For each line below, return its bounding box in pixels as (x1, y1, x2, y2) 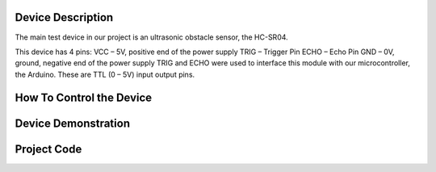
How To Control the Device (15, 90, 153, 104)
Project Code (15, 142, 82, 156)
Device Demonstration (15, 116, 131, 130)
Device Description (15, 10, 114, 24)
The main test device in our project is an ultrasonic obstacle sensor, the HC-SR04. (15, 32, 288, 42)
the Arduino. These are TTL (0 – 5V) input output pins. (15, 69, 195, 79)
